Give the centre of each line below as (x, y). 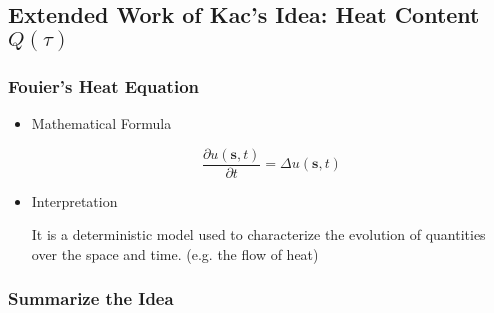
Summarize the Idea (91, 298)
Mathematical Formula (101, 123)
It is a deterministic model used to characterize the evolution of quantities (258, 234)
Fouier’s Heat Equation (103, 85)
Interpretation (74, 200)
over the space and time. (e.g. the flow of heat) (175, 253)
